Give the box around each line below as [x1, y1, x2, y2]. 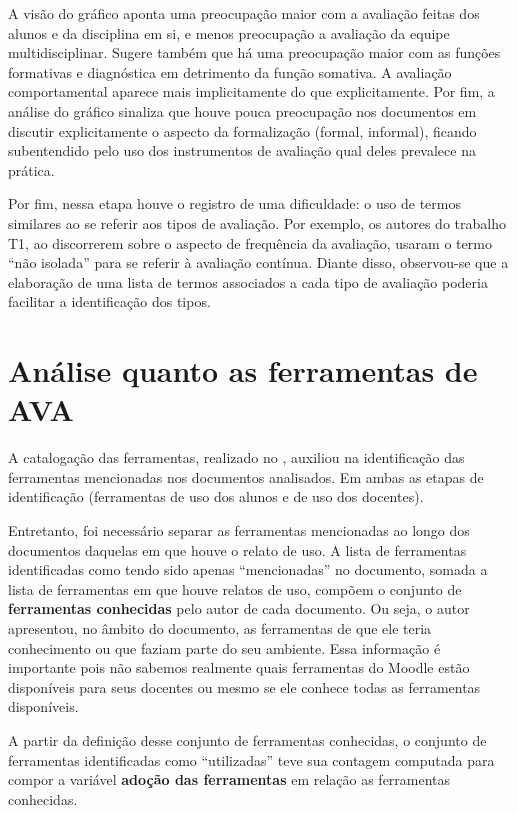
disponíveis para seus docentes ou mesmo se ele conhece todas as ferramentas [8, 676, 481, 697]
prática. [8, 159, 55, 180]
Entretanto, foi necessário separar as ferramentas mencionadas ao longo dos [8, 520, 470, 540]
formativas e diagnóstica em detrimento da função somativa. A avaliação [8, 61, 452, 82]
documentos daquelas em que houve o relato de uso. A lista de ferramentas [8, 539, 467, 560]
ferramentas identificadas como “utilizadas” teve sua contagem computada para [8, 749, 495, 770]
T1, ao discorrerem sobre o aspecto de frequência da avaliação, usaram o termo [8, 232, 492, 253]
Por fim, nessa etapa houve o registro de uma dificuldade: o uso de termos [8, 193, 461, 214]
